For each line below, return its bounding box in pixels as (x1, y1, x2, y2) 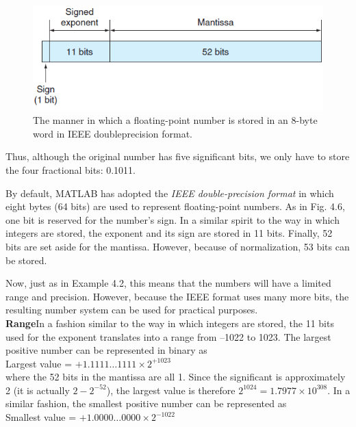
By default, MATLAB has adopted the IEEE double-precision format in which (5, 185, 334, 200)
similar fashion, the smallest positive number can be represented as (5, 396, 287, 411)
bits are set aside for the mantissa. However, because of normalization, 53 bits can (5, 239, 350, 253)
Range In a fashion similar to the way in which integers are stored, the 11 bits (5, 315, 334, 330)
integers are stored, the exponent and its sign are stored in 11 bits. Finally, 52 (5, 226, 333, 240)
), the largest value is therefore (106, 383, 236, 397)
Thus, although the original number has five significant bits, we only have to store (5, 149, 350, 164)
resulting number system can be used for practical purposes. (5, 302, 258, 317)
